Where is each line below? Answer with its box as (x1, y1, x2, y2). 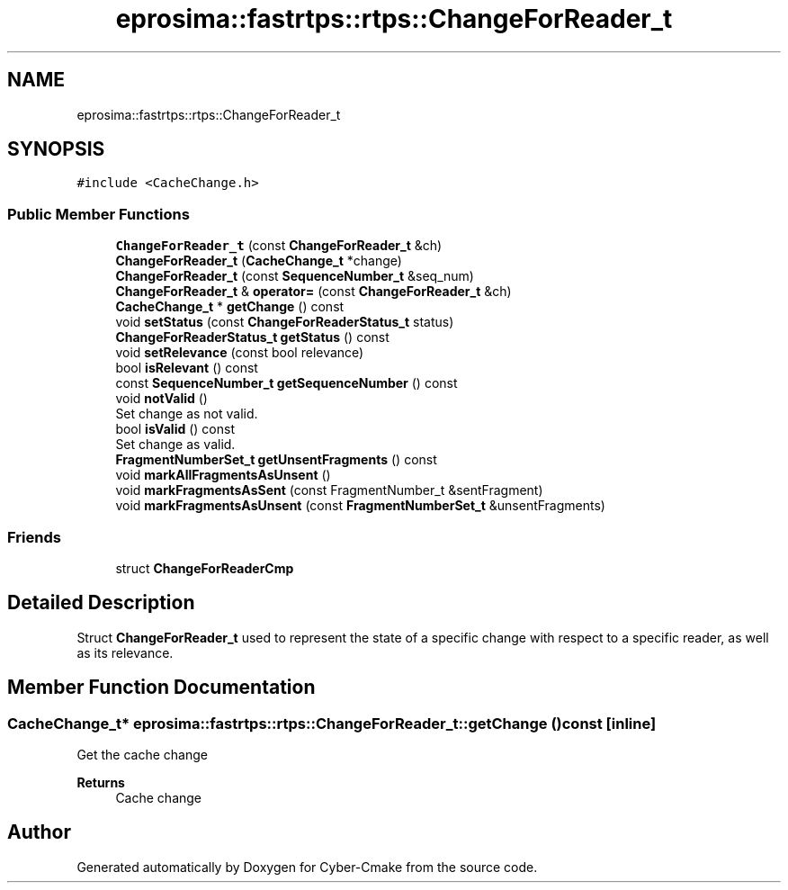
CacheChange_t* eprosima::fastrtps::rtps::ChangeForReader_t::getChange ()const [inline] (7, 714, 657, 733)
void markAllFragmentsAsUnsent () (115, 467, 331, 483)
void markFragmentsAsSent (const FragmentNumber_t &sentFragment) (115, 482, 543, 499)
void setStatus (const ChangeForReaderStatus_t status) (115, 314, 454, 330)
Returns (76, 775, 125, 790)
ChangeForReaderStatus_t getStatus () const (115, 329, 390, 346)
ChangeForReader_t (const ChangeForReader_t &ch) (115, 238, 443, 254)
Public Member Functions (7, 204, 190, 223)
